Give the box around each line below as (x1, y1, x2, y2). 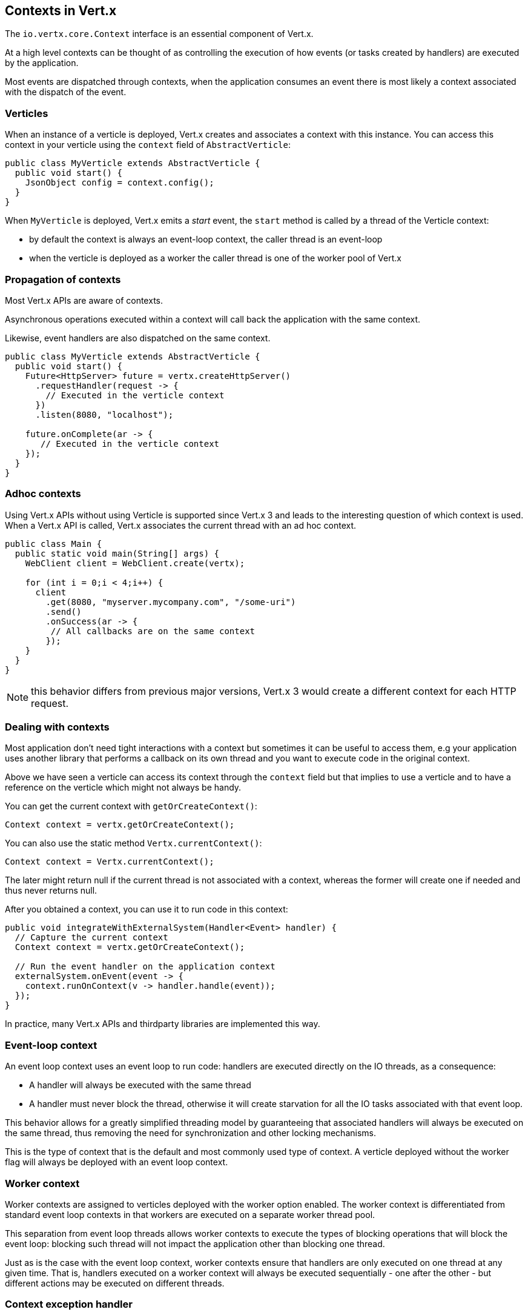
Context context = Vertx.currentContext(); (5, 857, 214, 867)
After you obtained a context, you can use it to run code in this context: (5, 904, 288, 915)
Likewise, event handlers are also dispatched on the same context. (5, 332, 271, 343)
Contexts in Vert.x (5, 3, 117, 18)
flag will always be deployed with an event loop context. (5, 1157, 228, 1168)
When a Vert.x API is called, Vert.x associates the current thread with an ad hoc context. (5, 520, 357, 530)
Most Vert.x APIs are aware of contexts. (5, 295, 163, 306)
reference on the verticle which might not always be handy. (5, 782, 242, 793)
